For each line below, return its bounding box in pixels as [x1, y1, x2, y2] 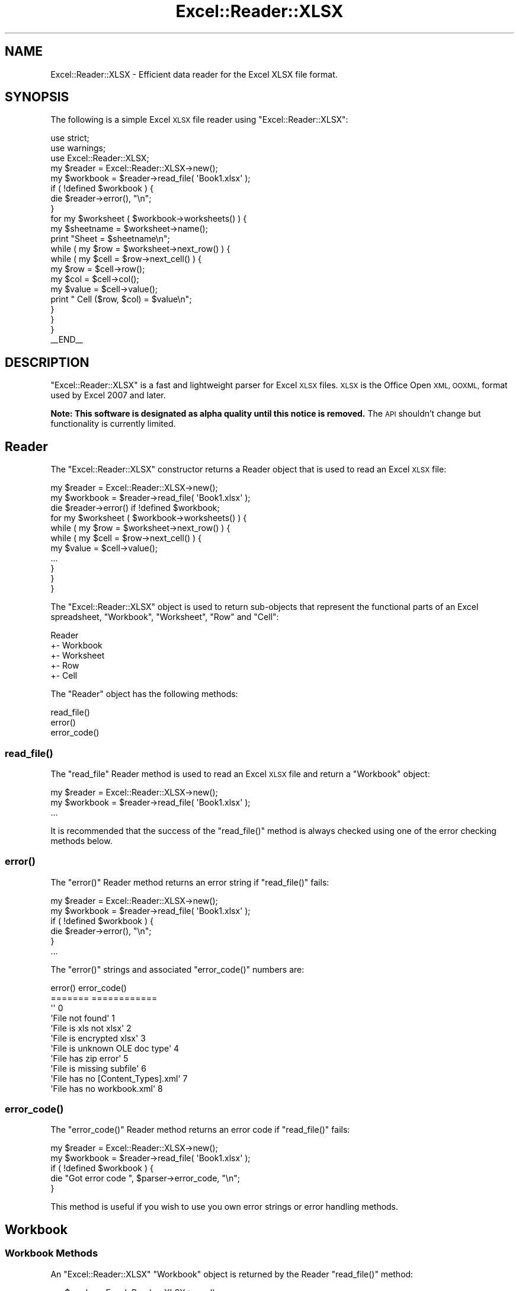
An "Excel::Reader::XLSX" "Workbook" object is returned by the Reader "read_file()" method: [50, 1268, 414, 1279]
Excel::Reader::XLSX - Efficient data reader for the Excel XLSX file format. [50, 69, 338, 79]
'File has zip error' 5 [50, 1053, 129, 1063]
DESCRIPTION [5, 354, 89, 370]
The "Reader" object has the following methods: [50, 689, 238, 699]
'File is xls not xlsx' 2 [50, 1022, 132, 1033]
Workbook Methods [5, 1247, 98, 1260]
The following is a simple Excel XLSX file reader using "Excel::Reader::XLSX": [50, 114, 348, 125]
